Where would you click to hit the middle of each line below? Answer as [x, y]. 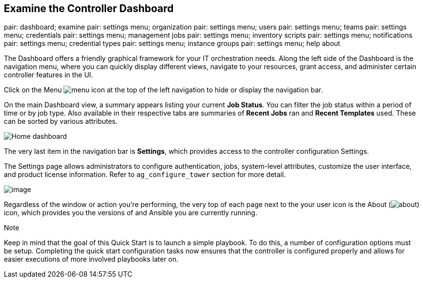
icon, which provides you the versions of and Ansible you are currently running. [131, 213]
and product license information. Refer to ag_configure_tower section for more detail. [145, 175]
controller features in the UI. [48, 75]
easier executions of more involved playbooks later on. [91, 259]
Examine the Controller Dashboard [89, 8]
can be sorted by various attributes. [61, 121]
